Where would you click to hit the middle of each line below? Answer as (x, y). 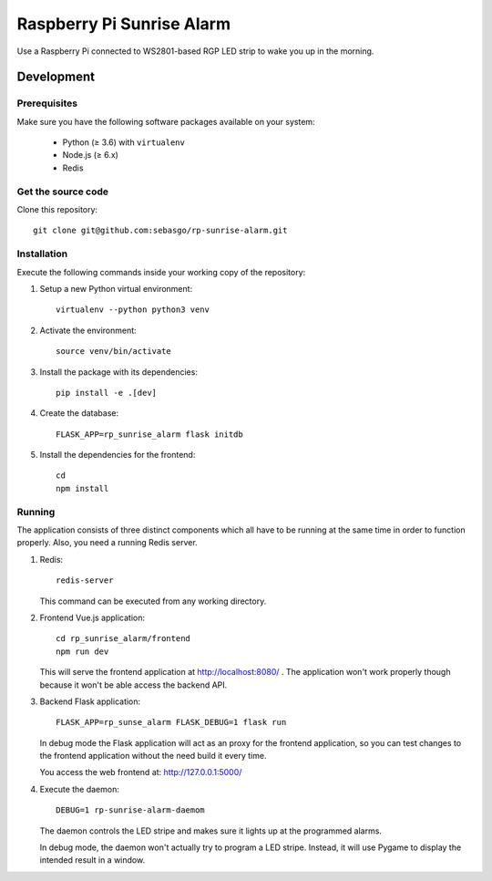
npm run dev (82, 651)
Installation (42, 254)
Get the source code (63, 192)
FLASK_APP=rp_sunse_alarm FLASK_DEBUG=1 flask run (171, 722)
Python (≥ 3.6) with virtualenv (124, 142)
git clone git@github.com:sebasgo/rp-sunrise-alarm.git (160, 231)
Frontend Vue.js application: (92, 617)
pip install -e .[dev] (107, 393)
